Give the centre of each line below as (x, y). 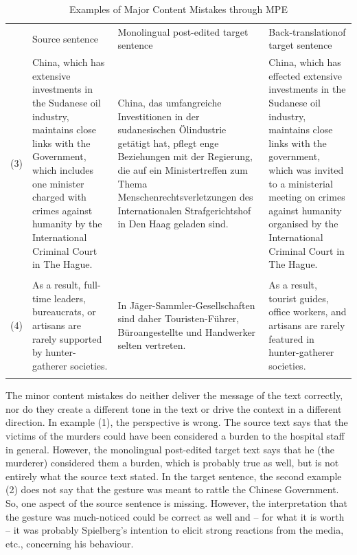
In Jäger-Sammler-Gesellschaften (186, 305)
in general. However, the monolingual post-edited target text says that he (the (170, 449)
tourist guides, (299, 298)
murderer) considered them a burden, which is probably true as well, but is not (172, 463)
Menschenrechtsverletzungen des (185, 197)
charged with (59, 197)
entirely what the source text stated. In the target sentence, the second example (174, 476)
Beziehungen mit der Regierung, (185, 156)
